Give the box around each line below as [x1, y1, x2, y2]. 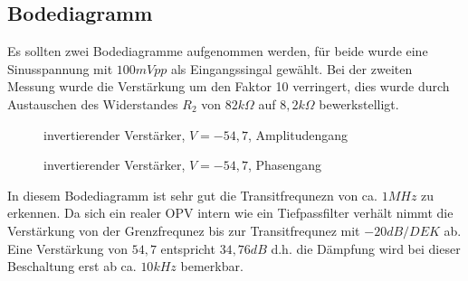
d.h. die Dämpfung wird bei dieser [271, 239, 461, 258]
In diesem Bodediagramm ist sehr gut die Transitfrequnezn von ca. [7, 185, 377, 204]
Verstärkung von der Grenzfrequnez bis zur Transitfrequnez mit [7, 220, 360, 239]
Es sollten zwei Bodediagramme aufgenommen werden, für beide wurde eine [7, 42, 428, 61]
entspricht [160, 239, 215, 258]
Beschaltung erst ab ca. [7, 257, 137, 276]
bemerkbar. [180, 257, 244, 276]
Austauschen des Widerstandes [7, 94, 178, 113]
